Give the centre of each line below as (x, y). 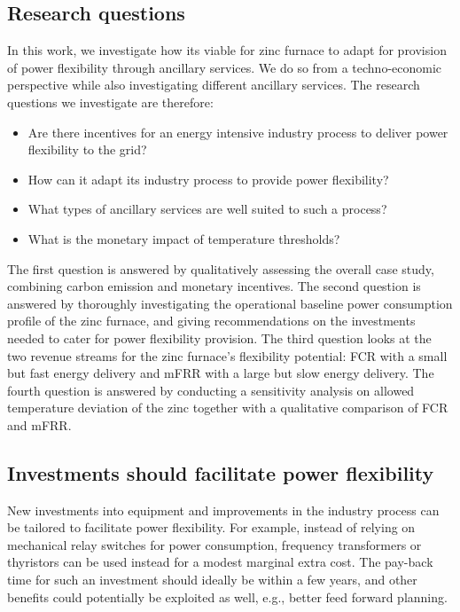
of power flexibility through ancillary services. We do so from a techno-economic (225, 67)
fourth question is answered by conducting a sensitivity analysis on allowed (211, 390)
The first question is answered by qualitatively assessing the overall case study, (221, 268)
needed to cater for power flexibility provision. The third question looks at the (219, 337)
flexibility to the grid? (87, 149)
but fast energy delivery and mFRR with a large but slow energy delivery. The (221, 373)
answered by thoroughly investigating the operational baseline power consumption (230, 303)
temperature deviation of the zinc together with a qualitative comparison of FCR (228, 408)
